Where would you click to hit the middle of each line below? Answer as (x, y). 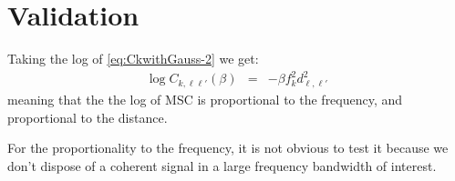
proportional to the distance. (88, 117)
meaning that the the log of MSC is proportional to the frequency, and (205, 99)
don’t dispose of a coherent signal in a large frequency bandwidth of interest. (222, 165)
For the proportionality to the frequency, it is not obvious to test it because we (228, 148)
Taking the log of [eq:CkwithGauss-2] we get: (133, 59)
